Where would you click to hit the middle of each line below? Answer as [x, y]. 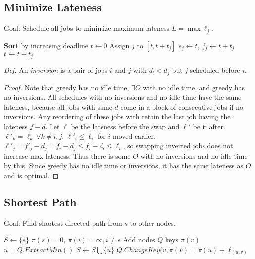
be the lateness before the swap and [125, 126]
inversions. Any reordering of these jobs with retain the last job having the [117, 116]
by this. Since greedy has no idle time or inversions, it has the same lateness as [124, 165]
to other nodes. [153, 223]
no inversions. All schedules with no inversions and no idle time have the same [123, 97]
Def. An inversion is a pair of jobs [56, 70]
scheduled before [215, 70]
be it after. [209, 126]
